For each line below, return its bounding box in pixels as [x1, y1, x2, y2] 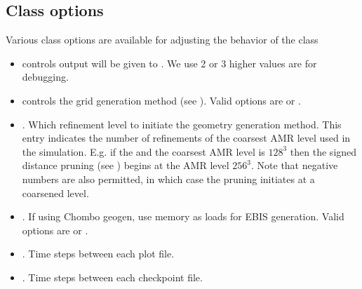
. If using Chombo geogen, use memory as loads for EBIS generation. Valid [22, 209, 344, 224]
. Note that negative [251, 158, 338, 173]
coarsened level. [22, 185, 89, 200]
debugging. [22, 69, 69, 84]
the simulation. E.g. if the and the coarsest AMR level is [22, 144, 265, 159]
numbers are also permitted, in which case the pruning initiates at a [22, 171, 315, 186]
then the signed [290, 144, 357, 159]
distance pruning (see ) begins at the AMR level [22, 158, 229, 173]
